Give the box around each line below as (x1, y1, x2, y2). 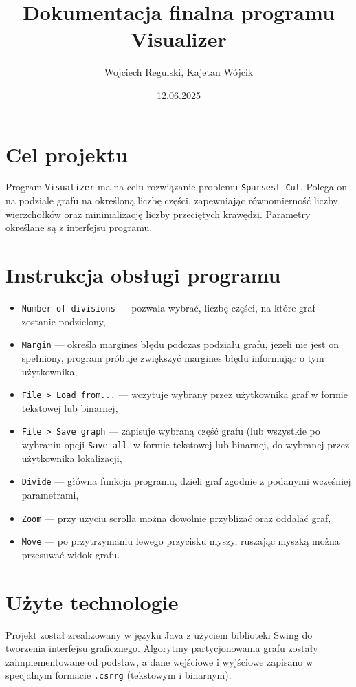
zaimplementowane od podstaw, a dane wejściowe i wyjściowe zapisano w (5, 654, 313, 668)
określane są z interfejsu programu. (5, 220, 153, 235)
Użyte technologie (5, 587, 179, 615)
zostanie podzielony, (21, 314, 106, 328)
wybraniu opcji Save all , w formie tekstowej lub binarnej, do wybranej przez (21, 437, 350, 451)
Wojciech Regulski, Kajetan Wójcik (104, 65, 254, 79)
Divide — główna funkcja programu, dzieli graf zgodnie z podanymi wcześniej (21, 474, 351, 488)
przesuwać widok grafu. (21, 547, 120, 561)
